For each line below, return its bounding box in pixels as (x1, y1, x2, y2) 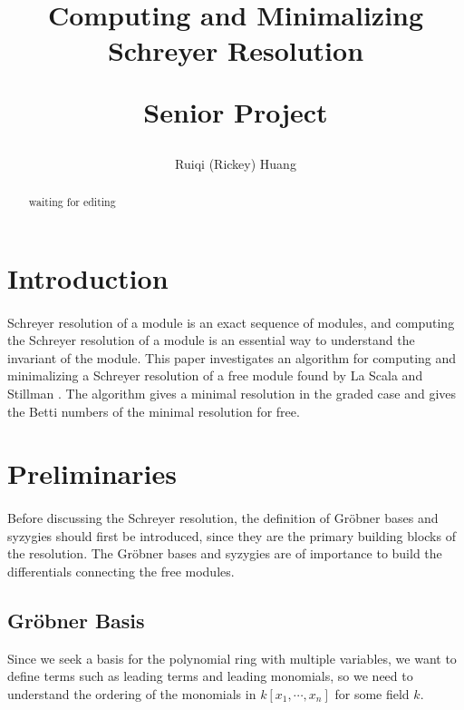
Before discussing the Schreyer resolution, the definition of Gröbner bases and (7, 508, 439, 528)
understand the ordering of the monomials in (7, 684, 256, 703)
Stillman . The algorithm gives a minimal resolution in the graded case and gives (7, 383, 457, 402)
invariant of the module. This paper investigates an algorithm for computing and (7, 348, 457, 367)
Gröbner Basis (7, 606, 145, 634)
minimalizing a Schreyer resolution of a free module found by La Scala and (7, 366, 423, 385)
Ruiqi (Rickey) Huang (175, 153, 296, 173)
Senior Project (143, 93, 328, 130)
